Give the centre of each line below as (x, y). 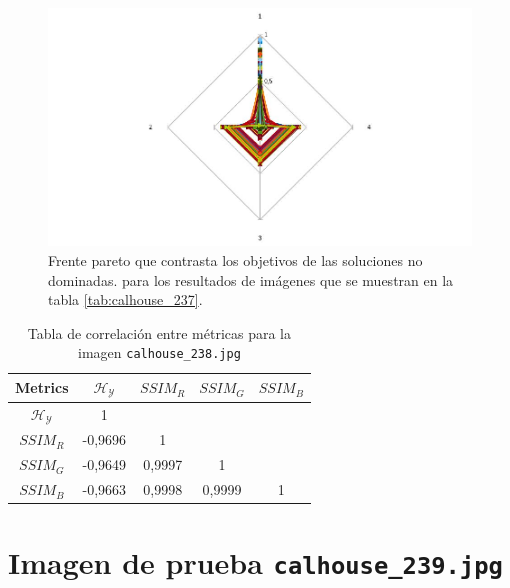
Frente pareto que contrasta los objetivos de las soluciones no (235, 259)
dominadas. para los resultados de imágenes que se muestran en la (251, 279)
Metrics (42, 387)
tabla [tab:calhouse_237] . (125, 299)
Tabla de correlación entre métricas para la (159, 332)
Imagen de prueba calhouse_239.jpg (255, 562)
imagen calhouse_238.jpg (159, 352)
